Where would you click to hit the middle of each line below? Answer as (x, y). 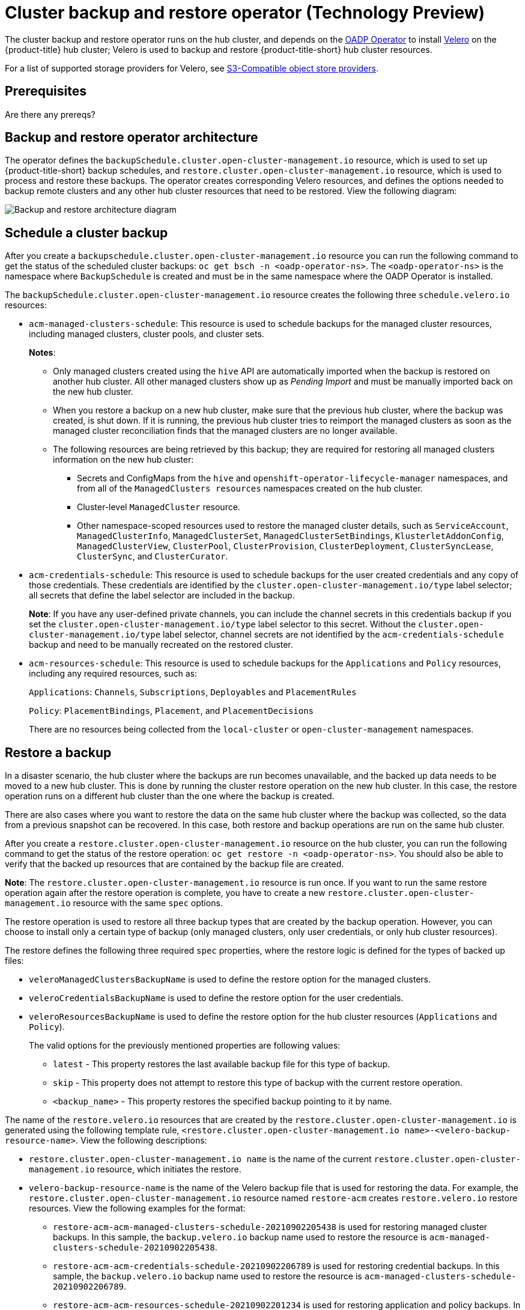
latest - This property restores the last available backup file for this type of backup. (222, 1064)
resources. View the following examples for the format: (137, 1208)
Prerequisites (46, 91)
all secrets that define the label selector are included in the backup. (162, 596)
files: (14, 961)
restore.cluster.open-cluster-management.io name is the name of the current (200, 1159)
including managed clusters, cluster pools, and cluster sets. (147, 334)
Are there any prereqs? (50, 114)
